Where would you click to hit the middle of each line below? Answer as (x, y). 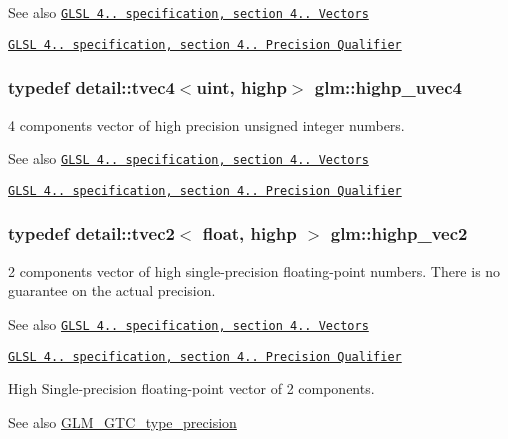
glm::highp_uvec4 (388, 87)
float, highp (249, 233)
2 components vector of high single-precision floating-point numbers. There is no (254, 270)
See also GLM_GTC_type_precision (122, 421)
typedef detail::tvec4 (91, 87)
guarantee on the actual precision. (112, 290)
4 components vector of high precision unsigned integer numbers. (206, 124)
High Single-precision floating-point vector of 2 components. (191, 388)
